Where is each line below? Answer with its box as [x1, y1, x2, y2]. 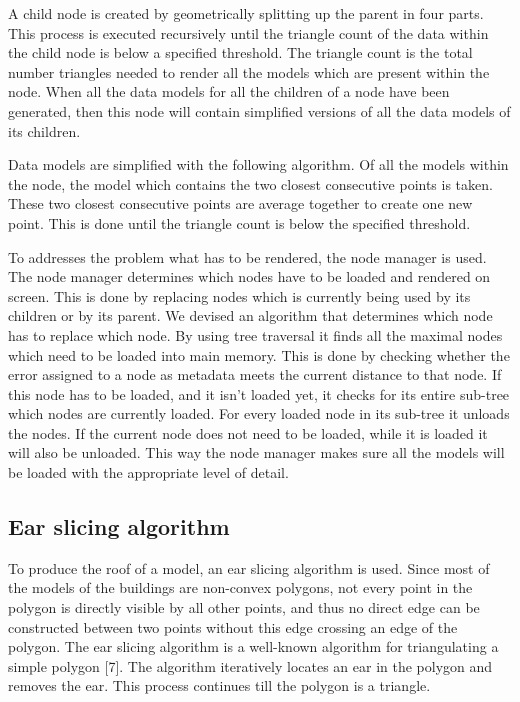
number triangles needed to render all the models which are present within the [8, 61, 490, 82]
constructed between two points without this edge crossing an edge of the [8, 616, 458, 637]
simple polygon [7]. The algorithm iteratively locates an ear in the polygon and [8, 655, 493, 676]
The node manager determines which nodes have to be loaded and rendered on [8, 266, 491, 287]
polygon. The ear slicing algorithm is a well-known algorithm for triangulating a [8, 636, 499, 657]
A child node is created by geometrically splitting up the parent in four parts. [8, 3, 484, 23]
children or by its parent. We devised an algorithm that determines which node [8, 305, 493, 326]
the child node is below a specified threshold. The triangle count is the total [8, 42, 473, 63]
